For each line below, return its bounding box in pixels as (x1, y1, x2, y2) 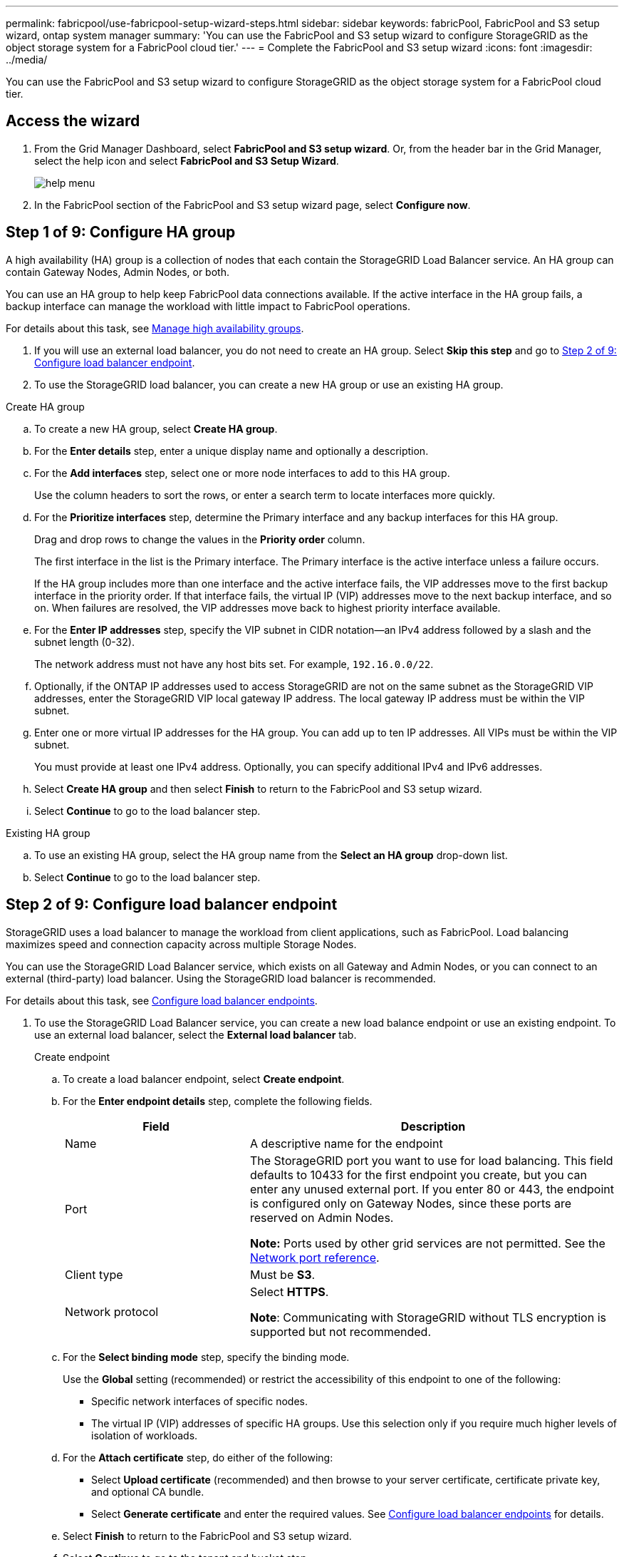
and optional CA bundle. (91, 1485, 204, 1498)
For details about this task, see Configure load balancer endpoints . (6, 994, 318, 1007)
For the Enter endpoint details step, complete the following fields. (63, 1094, 373, 1107)
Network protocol (65, 1304, 159, 1319)
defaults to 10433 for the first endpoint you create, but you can (249, 1167, 587, 1182)
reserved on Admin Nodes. (249, 1210, 394, 1225)
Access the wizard (6, 112, 140, 130)
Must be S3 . (249, 1267, 316, 1282)
